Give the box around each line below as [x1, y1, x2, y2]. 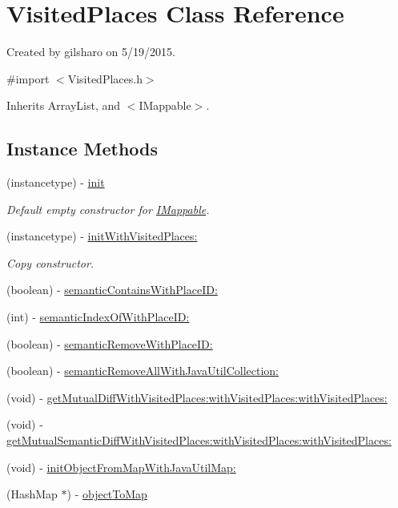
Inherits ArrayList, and [6, 97, 121, 114]
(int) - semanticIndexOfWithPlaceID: [6, 308, 190, 325]
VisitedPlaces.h [67, 70, 143, 87]
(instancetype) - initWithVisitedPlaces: [6, 228, 198, 244]
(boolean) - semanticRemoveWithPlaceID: [6, 335, 213, 352]
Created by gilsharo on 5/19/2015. [6, 43, 175, 60]
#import [6, 70, 50, 87]
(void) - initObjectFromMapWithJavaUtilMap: [6, 458, 236, 475]
